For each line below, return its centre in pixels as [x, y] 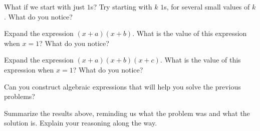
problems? [20, 96]
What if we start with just [45, 6]
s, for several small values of [207, 6]
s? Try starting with [121, 6]
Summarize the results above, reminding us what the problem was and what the [127, 113]
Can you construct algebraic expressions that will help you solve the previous [122, 86]
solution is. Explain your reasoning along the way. [81, 123]
